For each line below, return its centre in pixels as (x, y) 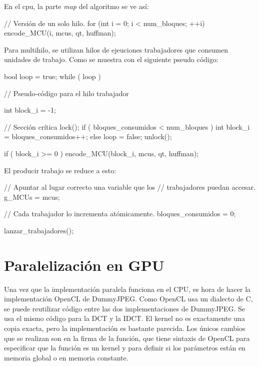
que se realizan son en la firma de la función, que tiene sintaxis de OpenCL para (127, 338)
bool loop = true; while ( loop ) (52, 76)
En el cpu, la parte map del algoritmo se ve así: (76, 6)
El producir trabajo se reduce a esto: (60, 170)
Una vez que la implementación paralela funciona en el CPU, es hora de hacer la (127, 289)
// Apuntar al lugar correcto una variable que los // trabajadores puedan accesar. (130, 187)
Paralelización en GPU (84, 265)
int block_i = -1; (30, 110)
